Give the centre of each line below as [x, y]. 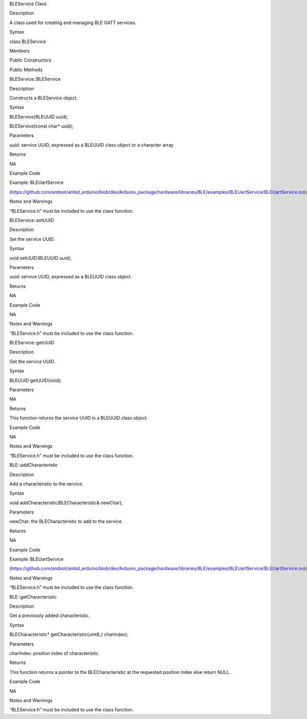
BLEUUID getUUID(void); [36, 380]
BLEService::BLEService [35, 79]
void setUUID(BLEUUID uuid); [40, 258]
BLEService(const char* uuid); [41, 126]
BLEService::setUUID [32, 220]
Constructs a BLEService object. [43, 98]
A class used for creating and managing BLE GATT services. [73, 23]
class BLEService [28, 42]
